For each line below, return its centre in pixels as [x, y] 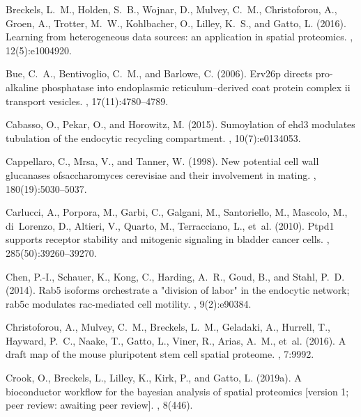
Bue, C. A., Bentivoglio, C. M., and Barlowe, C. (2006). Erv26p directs [159, 73]
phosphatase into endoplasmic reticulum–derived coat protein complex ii [196, 87]
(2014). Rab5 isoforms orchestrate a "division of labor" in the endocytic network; [178, 290]
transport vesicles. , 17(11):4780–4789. [87, 101]
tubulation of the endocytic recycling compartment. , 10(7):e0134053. [153, 137]
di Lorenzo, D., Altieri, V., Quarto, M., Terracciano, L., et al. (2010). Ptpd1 [170, 225]
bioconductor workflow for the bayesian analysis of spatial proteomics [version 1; [177, 391]
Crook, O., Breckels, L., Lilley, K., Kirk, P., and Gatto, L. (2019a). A [154, 378]
